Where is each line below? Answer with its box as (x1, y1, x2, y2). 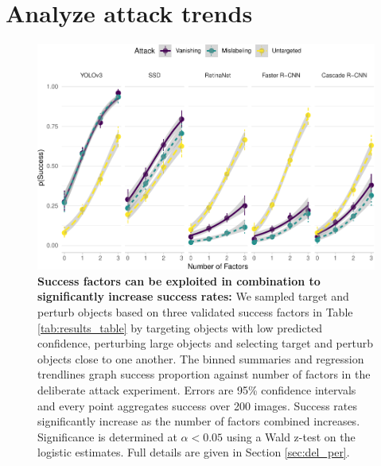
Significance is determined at (37, 428, 177, 445)
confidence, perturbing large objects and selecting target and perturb (37, 335, 373, 351)
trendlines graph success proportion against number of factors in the (37, 366, 371, 383)
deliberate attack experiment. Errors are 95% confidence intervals (37, 382, 356, 398)
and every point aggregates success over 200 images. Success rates (37, 397, 358, 414)
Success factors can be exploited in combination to (37, 272, 321, 289)
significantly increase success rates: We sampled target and (37, 288, 349, 305)
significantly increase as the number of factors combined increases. (37, 413, 360, 429)
